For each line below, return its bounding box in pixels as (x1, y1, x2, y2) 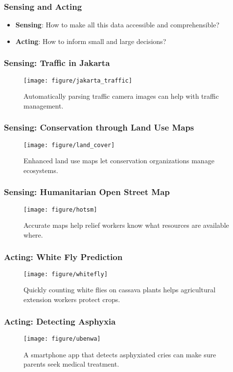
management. (23, 100, 64, 110)
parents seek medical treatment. (23, 359, 119, 369)
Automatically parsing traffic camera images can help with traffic (23, 91, 219, 101)
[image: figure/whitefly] (23, 270, 108, 278)
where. (23, 230, 43, 240)
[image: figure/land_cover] (23, 141, 115, 149)
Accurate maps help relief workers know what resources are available (23, 220, 229, 230)
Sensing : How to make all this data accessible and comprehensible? (15, 20, 220, 30)
